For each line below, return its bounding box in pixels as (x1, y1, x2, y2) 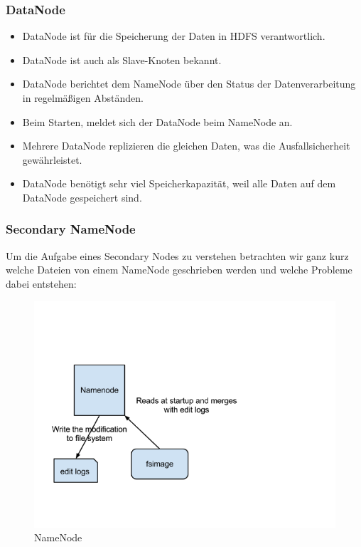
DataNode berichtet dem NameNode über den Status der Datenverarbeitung (22, 76, 356, 91)
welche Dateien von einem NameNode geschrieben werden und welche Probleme (6, 262, 352, 277)
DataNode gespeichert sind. (22, 189, 142, 204)
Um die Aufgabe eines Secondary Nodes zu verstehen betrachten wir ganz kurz (6, 248, 349, 263)
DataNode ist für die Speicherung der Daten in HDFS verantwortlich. (22, 28, 325, 43)
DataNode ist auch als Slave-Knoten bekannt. (22, 52, 222, 67)
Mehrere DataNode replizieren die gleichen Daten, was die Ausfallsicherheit (22, 138, 350, 153)
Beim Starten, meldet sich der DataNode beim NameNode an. (22, 114, 293, 129)
